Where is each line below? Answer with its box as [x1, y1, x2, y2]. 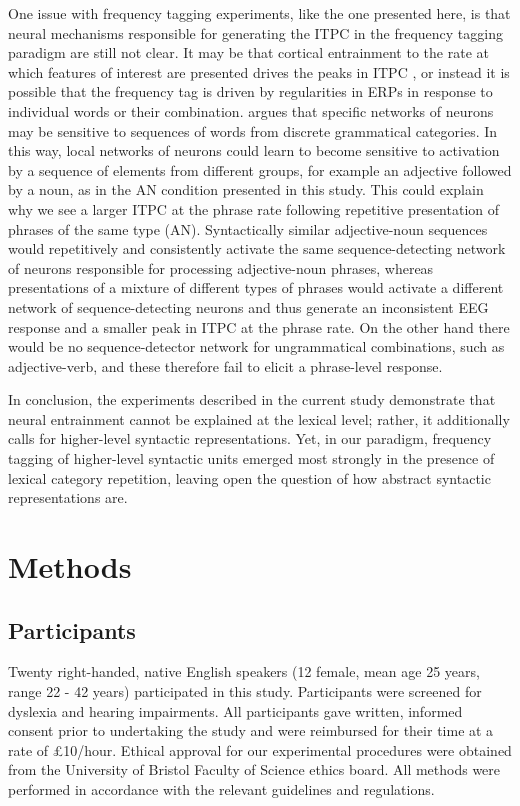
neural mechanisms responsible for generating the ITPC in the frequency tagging [8, 22, 503, 43]
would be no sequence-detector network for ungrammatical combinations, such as [8, 336, 505, 357]
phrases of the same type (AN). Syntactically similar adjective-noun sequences [8, 218, 488, 239]
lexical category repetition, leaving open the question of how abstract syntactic [8, 467, 491, 488]
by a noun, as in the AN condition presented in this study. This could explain [8, 179, 484, 200]
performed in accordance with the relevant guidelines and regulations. [8, 778, 435, 799]
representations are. [8, 487, 128, 508]
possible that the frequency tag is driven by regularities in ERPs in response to [8, 81, 493, 102]
